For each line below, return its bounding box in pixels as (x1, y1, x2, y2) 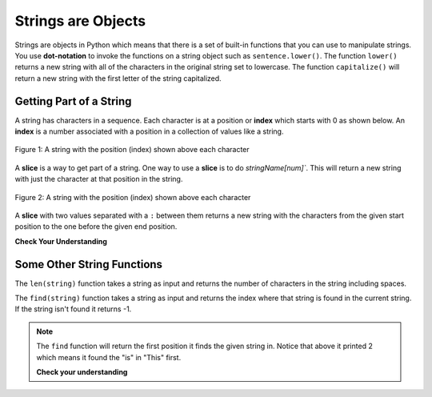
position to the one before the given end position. (14, 222, 178, 231)
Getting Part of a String (14, 94, 132, 108)
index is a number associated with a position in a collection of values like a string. (14, 126, 284, 136)
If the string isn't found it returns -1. (14, 304, 132, 314)
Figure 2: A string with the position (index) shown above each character (14, 192, 251, 202)
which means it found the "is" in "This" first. (36, 352, 182, 362)
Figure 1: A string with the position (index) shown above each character (14, 145, 250, 154)
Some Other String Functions (14, 257, 163, 271)
